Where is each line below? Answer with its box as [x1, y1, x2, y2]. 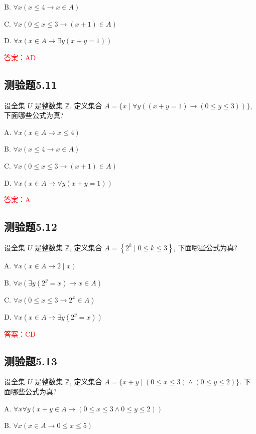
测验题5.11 [4, 76, 57, 92]
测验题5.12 [4, 219, 57, 234]
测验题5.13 [4, 353, 57, 368]
